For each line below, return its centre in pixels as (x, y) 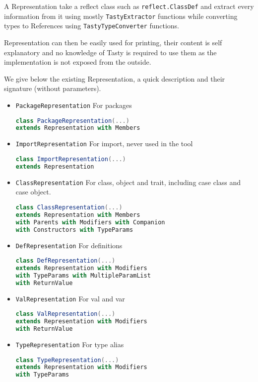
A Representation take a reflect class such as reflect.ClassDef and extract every (129, 6)
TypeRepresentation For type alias (70, 344)
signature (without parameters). (53, 88)
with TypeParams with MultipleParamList (83, 275)
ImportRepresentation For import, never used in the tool (104, 143)
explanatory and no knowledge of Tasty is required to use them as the (110, 52)
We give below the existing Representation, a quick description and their (115, 78)
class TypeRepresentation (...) (67, 360)
